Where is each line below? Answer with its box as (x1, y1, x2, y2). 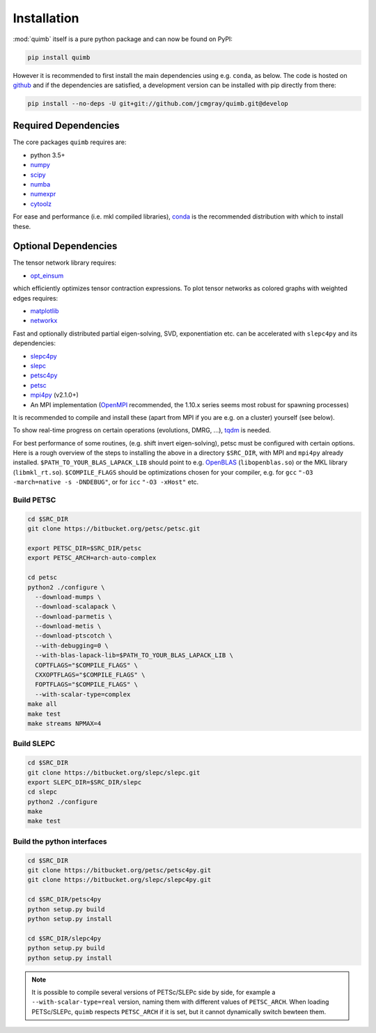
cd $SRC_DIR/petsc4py (27, 895, 102, 904)
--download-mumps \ (35, 592, 102, 601)
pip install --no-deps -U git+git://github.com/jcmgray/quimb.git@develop (27, 100, 289, 107)
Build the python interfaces (13, 836, 107, 846)
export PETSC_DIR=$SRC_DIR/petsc (27, 544, 142, 552)
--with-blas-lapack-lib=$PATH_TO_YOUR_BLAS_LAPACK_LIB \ (35, 652, 233, 659)
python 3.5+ (30, 150, 65, 159)
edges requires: (13, 294, 58, 302)
